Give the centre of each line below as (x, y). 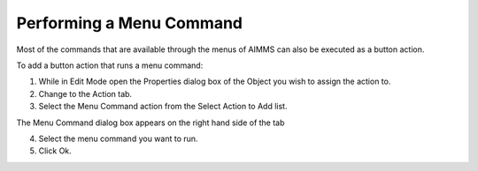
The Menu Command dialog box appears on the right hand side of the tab (150, 123)
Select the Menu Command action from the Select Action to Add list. (163, 107)
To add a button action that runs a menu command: (110, 65)
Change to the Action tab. (85, 93)
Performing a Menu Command (130, 23)
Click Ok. (55, 151)
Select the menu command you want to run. (118, 138)
